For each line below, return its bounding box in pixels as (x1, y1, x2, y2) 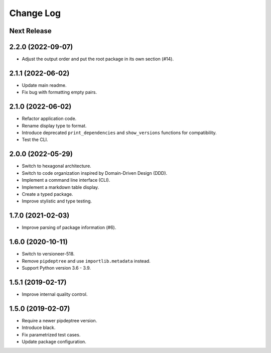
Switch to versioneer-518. (22, 251, 75, 257)
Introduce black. (22, 324, 56, 331)
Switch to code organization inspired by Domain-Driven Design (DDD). (22, 170, 168, 176)
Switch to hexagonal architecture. (22, 163, 91, 169)
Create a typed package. (22, 191, 73, 197)
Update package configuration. (22, 338, 86, 344)
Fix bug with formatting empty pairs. (22, 89, 97, 95)
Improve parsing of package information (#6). (22, 224, 116, 230)
